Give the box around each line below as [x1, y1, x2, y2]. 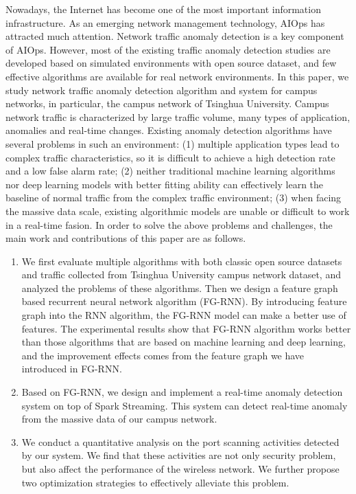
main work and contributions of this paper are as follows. [5, 231, 246, 245]
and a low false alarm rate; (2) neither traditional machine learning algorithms [5, 164, 335, 178]
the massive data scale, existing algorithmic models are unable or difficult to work [5, 203, 350, 218]
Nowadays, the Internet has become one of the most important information [5, 2, 321, 16]
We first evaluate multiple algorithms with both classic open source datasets [21, 254, 342, 268]
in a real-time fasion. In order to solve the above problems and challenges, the [5, 217, 333, 232]
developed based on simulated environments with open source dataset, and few [5, 56, 337, 70]
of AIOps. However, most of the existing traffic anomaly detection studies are [5, 42, 331, 56]
